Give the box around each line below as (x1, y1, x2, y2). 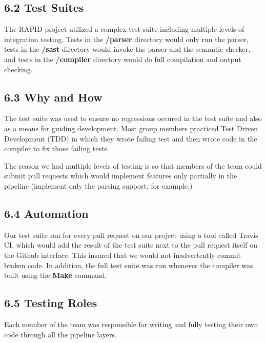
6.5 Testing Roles (4, 295, 97, 311)
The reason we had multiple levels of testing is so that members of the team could (4, 160, 262, 171)
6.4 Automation (4, 205, 89, 221)
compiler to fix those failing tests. (4, 143, 109, 154)
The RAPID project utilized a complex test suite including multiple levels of (4, 24, 244, 34)
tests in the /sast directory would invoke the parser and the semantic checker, (4, 44, 251, 54)
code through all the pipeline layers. (4, 329, 117, 339)
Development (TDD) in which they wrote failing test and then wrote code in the (4, 133, 257, 144)
